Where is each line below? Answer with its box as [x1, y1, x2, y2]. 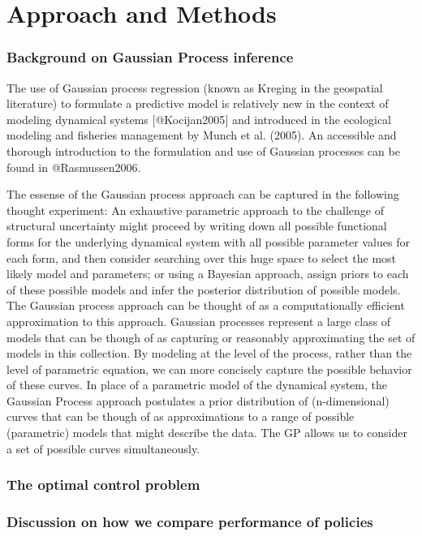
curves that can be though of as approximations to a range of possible [6, 408, 355, 425]
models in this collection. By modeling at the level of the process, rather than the [6, 345, 412, 362]
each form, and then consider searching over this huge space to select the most [6, 249, 397, 266]
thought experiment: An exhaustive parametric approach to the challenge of [6, 201, 384, 218]
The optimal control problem [6, 474, 200, 495]
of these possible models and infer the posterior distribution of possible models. [6, 281, 401, 298]
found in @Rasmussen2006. [6, 158, 141, 175]
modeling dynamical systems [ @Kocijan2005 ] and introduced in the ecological [6, 110, 391, 127]
